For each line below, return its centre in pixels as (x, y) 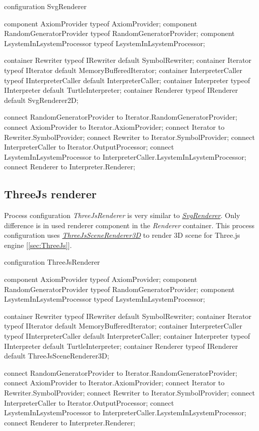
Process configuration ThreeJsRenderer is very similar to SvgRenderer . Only (122, 215)
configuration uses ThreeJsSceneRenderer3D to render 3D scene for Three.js (122, 235)
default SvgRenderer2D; (41, 100)
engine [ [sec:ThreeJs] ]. (38, 245)
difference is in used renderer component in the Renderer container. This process (129, 225)
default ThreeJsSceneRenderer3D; (57, 356)
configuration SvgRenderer (45, 6)
